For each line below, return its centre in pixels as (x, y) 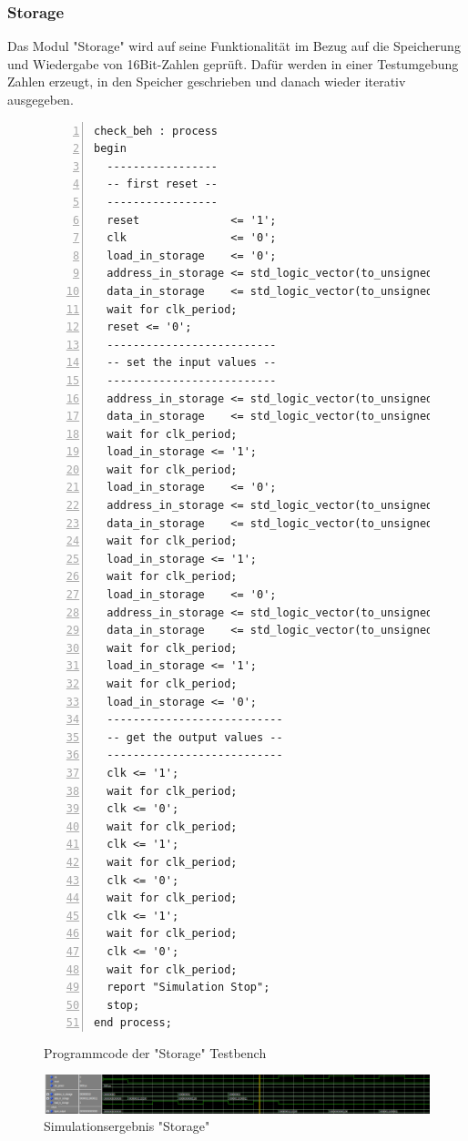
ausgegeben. (41, 99)
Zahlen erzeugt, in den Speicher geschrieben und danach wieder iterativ (207, 81)
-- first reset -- (163, 184)
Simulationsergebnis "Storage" (127, 1126)
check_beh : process (156, 131)
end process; (133, 1023)
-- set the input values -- (192, 363)
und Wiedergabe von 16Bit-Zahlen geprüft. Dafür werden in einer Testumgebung (233, 63)
